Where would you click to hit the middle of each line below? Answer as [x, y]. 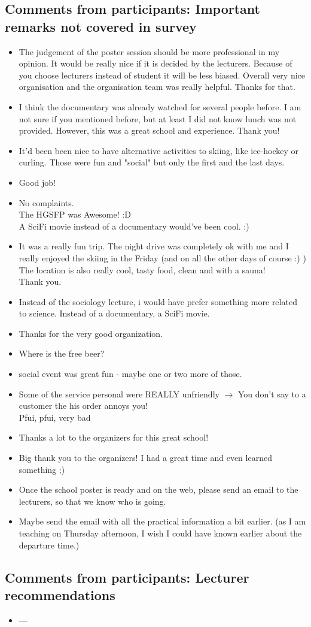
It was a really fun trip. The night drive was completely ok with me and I [154, 246]
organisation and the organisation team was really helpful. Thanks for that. [157, 87]
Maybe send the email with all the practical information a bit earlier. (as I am [162, 521]
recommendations [60, 594]
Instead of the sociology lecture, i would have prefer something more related [158, 301]
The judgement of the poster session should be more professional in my [149, 51]
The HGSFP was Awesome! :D [75, 214]
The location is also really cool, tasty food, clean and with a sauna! [142, 269]
